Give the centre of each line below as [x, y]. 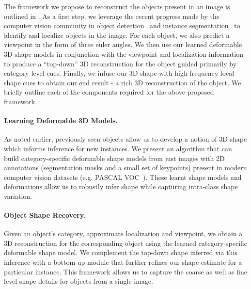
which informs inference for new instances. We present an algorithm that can [118, 148]
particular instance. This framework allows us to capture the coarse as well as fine [125, 271]
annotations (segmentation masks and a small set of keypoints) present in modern [125, 168]
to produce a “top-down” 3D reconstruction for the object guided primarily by [120, 63]
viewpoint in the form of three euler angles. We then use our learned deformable [123, 44]
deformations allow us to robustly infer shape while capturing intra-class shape [121, 186]
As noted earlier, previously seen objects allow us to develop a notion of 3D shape [125, 139]
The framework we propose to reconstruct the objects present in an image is [117, 6]
